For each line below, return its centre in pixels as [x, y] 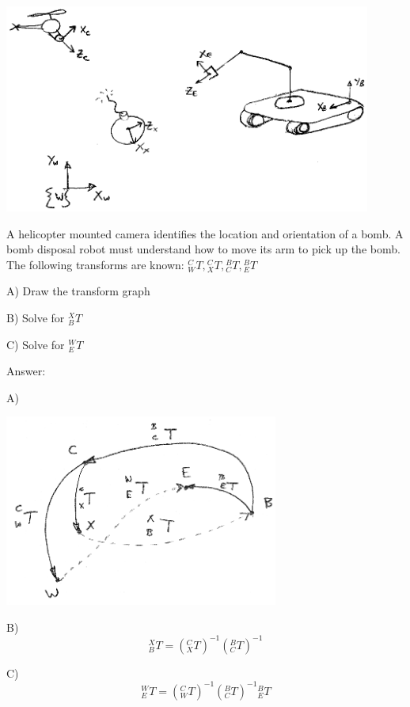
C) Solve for [36, 344]
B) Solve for [36, 317]
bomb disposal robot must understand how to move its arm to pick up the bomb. [203, 249]
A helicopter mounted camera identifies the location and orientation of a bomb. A [205, 233]
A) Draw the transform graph [78, 291]
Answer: [26, 371]
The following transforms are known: [95, 264]
